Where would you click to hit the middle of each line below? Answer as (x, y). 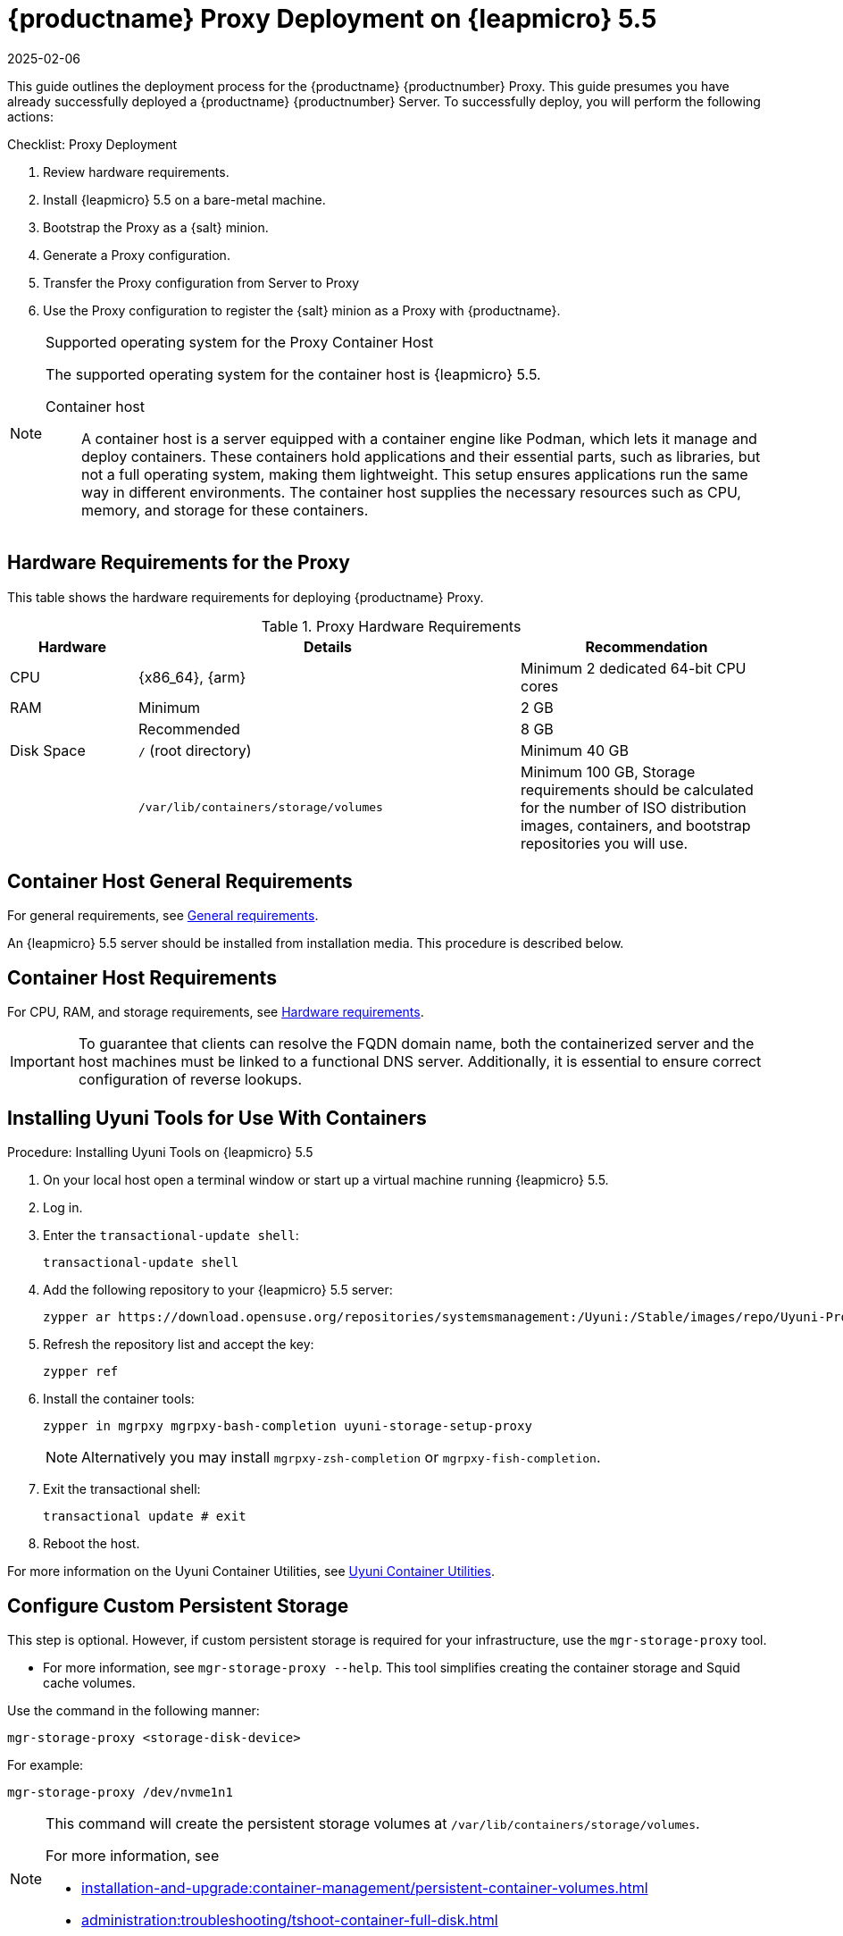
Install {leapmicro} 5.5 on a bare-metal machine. (184, 199)
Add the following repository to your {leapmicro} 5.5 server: (218, 1290)
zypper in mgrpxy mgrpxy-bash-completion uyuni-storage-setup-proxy (288, 1426)
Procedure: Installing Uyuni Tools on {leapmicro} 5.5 (160, 1152)
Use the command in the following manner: (134, 1710)
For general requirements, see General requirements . (163, 916)
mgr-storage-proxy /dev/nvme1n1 (120, 1792)
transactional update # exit (145, 1517)
